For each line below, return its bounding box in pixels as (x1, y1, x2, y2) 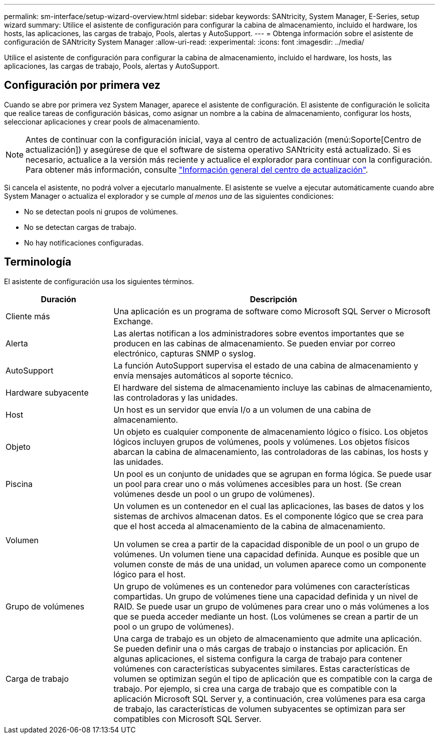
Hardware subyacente (6, 387, 89, 398)
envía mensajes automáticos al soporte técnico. (113, 370, 293, 381)
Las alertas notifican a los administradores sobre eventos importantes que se (113, 328, 404, 338)
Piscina (6, 478, 33, 489)
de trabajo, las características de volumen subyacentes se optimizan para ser (113, 703, 406, 714)
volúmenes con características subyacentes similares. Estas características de (113, 663, 410, 674)
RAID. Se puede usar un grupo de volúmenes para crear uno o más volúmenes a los (113, 601, 429, 611)
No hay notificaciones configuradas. (24, 238, 144, 247)
